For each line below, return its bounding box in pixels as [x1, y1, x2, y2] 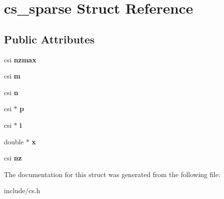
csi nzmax [4, 54, 37, 64]
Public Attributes [4, 31, 95, 46]
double [4, 136, 24, 146]
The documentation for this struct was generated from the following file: [4, 169, 221, 179]
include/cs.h [4, 185, 40, 196]
